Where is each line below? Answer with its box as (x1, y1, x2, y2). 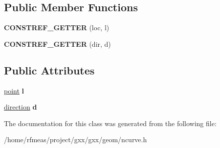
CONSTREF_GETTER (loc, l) (4, 22, 110, 33)
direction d (4, 102, 37, 112)
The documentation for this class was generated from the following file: (4, 118, 217, 128)
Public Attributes (4, 62, 95, 77)
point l (4, 85, 24, 95)
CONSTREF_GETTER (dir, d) (4, 38, 111, 49)
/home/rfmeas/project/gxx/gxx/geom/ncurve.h (4, 134, 147, 145)
